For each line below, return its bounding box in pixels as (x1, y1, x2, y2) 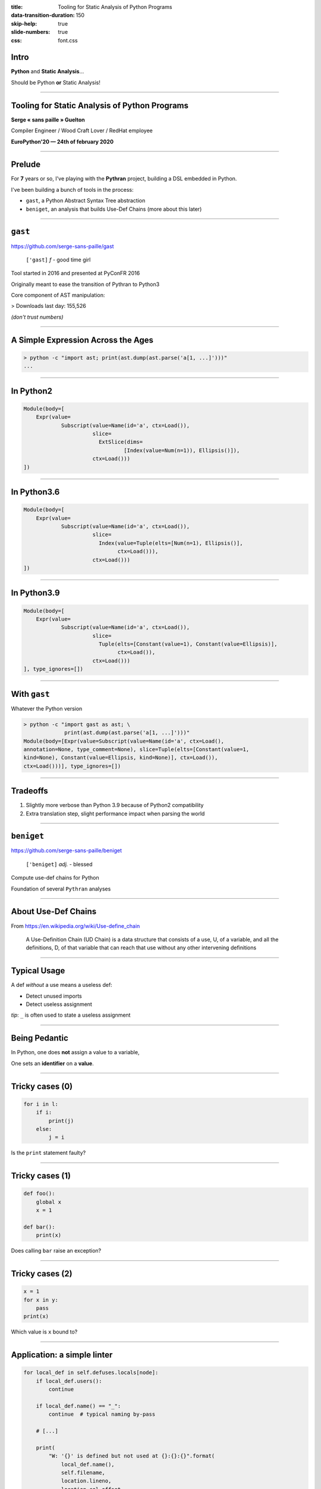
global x (36, 1198, 62, 1205)
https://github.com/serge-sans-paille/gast (11, 242, 114, 250)
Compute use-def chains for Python (11, 874, 99, 881)
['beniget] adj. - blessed (26, 861, 93, 868)
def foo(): (23, 1190, 55, 1197)
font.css (58, 36, 78, 44)
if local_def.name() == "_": (36, 1403, 121, 1409)
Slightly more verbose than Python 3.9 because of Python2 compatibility (26, 802, 204, 809)
